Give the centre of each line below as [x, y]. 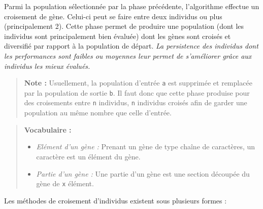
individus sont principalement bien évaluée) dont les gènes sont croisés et [118, 36]
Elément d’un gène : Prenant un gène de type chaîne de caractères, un [146, 147]
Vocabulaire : [48, 129]
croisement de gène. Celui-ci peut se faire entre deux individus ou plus [113, 16]
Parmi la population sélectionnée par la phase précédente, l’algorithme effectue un [132, 6]
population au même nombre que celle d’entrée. [98, 113]
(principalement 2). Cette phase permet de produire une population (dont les [124, 26]
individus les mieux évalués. [47, 66]
